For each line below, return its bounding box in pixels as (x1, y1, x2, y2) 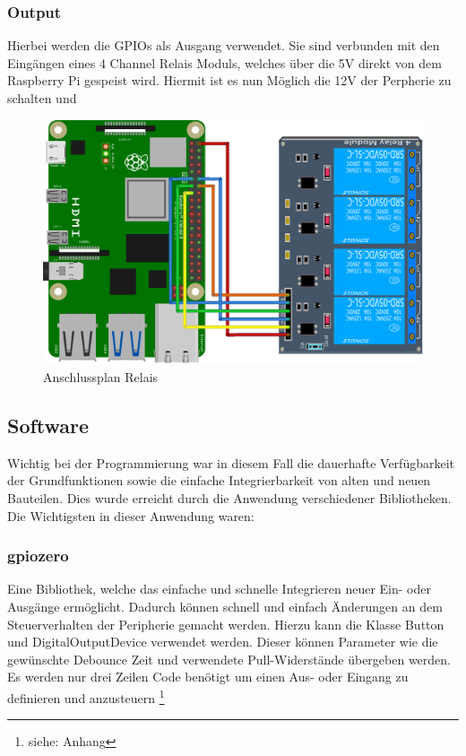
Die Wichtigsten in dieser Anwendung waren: (7, 506, 255, 525)
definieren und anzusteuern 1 (7, 686, 165, 707)
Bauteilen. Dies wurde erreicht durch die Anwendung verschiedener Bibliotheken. (7, 489, 452, 508)
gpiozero (7, 544, 69, 567)
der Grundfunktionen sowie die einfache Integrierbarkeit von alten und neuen (7, 471, 431, 490)
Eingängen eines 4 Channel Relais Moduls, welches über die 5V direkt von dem (7, 53, 442, 72)
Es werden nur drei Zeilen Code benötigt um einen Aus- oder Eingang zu (7, 667, 409, 686)
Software (7, 412, 90, 439)
